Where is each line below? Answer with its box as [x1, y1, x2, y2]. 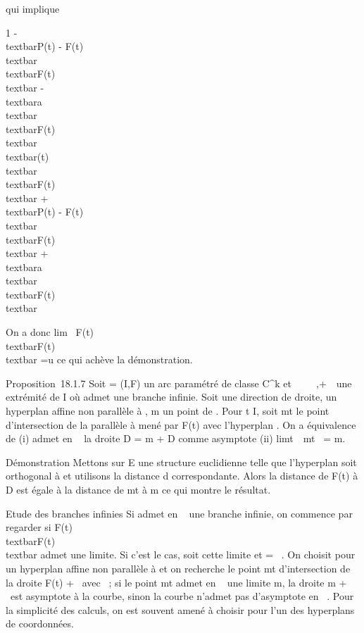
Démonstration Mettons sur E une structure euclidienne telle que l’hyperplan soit [6, 454, 357, 469]
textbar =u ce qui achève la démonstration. [6, 352, 193, 367]
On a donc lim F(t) [6, 325, 94, 339]
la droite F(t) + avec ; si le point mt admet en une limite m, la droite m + [6, 575, 347, 589]
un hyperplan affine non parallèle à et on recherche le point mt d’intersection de [6, 560, 351, 575]
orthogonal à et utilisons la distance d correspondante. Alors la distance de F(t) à [6, 468, 358, 483]
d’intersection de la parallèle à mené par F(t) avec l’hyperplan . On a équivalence [6, 417, 356, 432]
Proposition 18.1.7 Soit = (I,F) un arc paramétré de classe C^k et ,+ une [6, 375, 352, 390]
